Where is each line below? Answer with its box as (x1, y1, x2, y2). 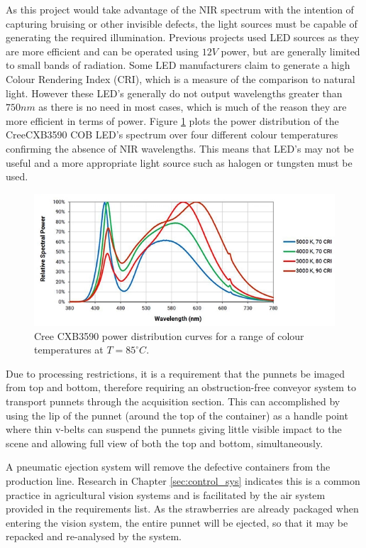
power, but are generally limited (221, 43, 360, 58)
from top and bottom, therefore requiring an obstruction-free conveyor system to (6, 380, 357, 395)
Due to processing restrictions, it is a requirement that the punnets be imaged (6, 366, 345, 380)
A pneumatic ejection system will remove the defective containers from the (6, 459, 331, 474)
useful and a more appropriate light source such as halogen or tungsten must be (6, 155, 353, 170)
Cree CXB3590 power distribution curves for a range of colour (34, 328, 304, 343)
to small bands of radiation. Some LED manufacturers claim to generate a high (6, 57, 350, 72)
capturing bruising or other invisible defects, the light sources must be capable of (6, 16, 357, 31)
